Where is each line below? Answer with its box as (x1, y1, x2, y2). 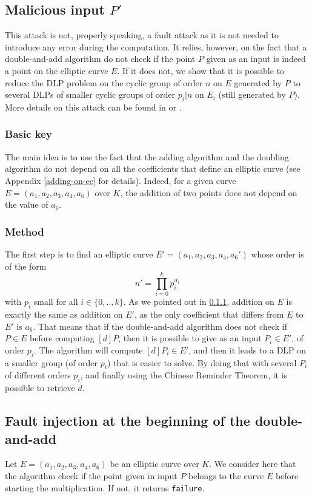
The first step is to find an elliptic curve (5, 247, 153, 260)
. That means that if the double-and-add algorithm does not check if (33, 319, 287, 332)
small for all (33, 295, 78, 308)
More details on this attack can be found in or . (5, 100, 182, 113)
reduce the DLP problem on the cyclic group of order (5, 76, 203, 89)
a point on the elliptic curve (5, 64, 108, 77)
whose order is (251, 247, 304, 260)
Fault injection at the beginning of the (5, 411, 250, 430)
